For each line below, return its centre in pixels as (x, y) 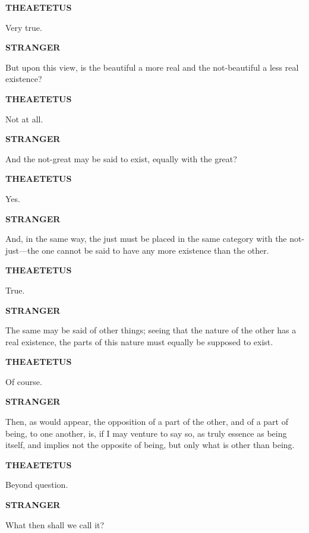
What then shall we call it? (55, 524)
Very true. (24, 27)
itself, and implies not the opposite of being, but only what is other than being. (150, 445)
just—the (22, 250)
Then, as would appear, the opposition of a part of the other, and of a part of (147, 422)
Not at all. (24, 119)
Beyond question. (37, 485)
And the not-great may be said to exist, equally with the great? (121, 158)
